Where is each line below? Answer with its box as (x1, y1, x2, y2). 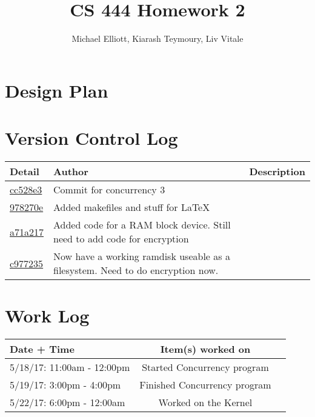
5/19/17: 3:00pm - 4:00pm (10, 378, 121, 392)
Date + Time (10, 342, 75, 356)
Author (53, 164, 88, 179)
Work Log (5, 303, 90, 328)
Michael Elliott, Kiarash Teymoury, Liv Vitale (71, 32, 244, 45)
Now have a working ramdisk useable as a (53, 249, 230, 264)
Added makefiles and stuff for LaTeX (53, 200, 210, 215)
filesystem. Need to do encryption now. (53, 263, 219, 278)
